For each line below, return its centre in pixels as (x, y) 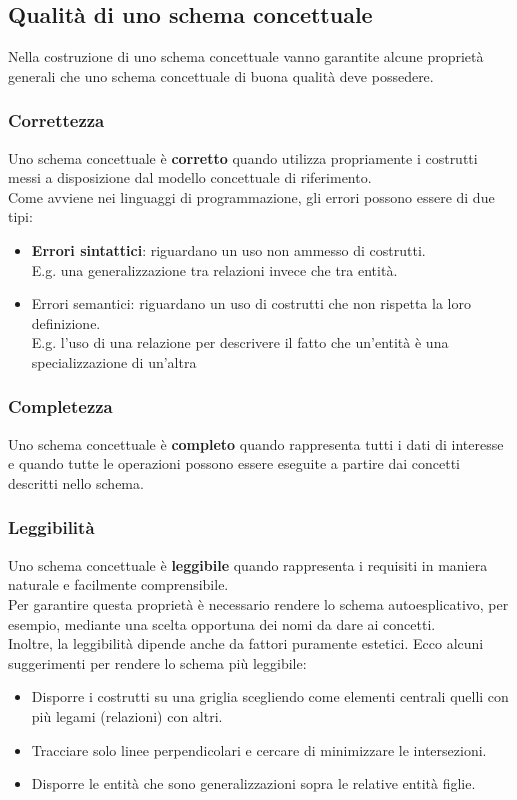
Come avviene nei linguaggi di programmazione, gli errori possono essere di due (251, 196)
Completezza (60, 406)
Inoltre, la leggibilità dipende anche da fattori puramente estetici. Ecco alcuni (246, 643)
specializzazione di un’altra (114, 361)
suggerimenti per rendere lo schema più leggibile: (157, 662)
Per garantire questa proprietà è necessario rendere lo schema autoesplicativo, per (258, 603)
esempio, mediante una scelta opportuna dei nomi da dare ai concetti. (222, 623)
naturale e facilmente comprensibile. (118, 584)
